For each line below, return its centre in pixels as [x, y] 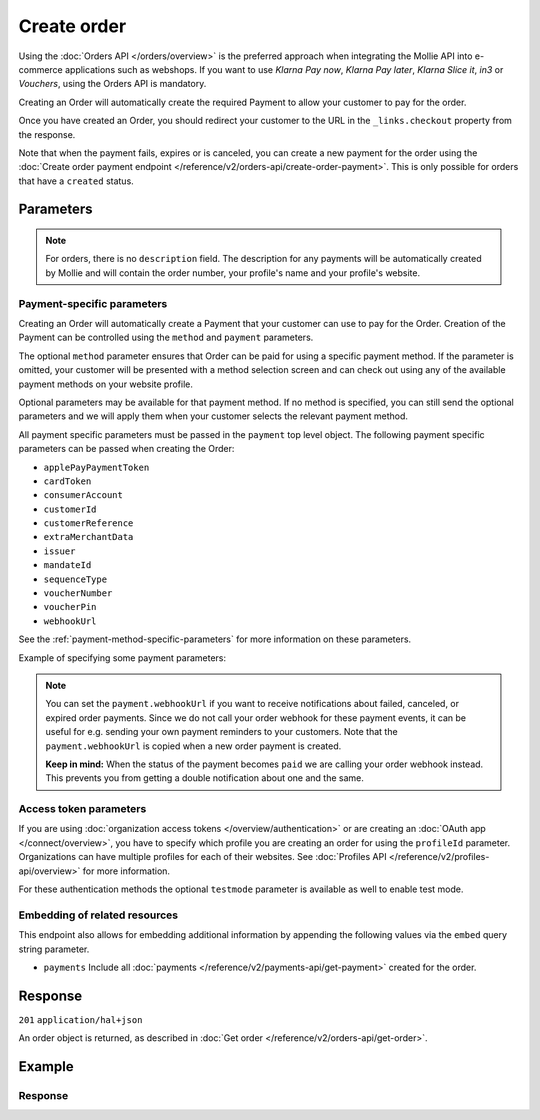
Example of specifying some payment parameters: [122, 657]
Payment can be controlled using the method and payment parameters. [166, 337]
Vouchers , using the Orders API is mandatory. [112, 84]
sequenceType [75, 579]
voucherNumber [78, 593]
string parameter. [54, 949]
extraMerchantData [88, 537]
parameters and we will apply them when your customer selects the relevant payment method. [213, 416]
